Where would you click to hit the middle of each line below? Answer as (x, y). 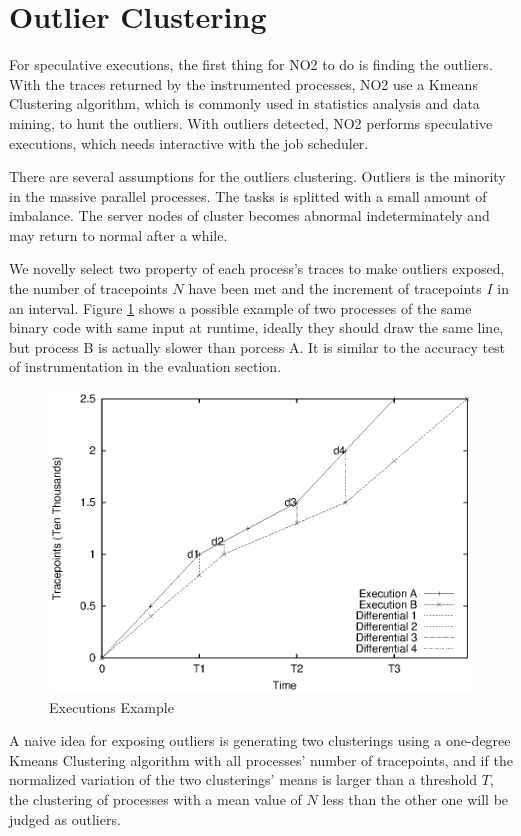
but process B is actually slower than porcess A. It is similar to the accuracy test (257, 346)
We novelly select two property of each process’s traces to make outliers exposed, (257, 268)
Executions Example (111, 706)
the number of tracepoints (88, 288)
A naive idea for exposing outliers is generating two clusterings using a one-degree (260, 740)
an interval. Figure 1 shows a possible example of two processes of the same (240, 307)
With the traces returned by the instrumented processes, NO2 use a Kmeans (243, 83)
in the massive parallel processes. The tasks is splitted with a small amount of (248, 195)
